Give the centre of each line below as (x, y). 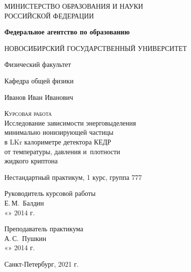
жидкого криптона (31, 161)
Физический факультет (38, 64)
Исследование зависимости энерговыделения (70, 122)
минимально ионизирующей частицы (59, 132)
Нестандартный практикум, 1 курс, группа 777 (73, 177)
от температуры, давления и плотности (62, 151)
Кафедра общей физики (39, 80)
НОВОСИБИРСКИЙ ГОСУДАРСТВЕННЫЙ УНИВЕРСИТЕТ (96, 48)
